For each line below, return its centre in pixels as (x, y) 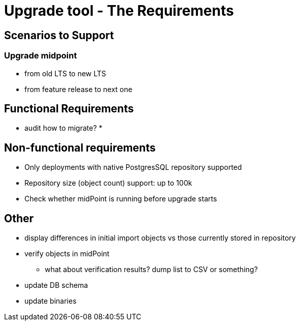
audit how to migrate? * (64, 128)
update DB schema (56, 285)
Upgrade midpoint (41, 56)
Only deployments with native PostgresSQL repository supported (133, 167)
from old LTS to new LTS (65, 73)
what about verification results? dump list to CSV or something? (151, 270)
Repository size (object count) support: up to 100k (108, 183)
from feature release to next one (79, 89)
